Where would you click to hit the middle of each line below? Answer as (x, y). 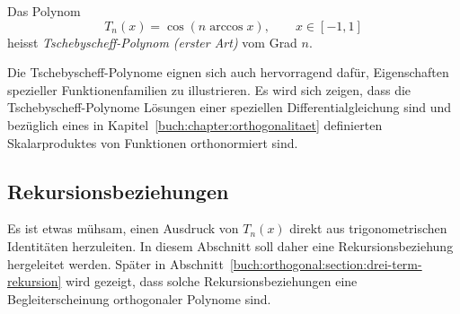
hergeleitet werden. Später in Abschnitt (115, 263)
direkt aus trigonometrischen (368, 228)
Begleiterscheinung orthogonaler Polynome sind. (139, 298)
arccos (226, 26)
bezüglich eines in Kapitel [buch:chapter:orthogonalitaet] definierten (195, 124)
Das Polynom (44, 11)
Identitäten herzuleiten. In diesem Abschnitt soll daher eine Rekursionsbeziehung (230, 245)
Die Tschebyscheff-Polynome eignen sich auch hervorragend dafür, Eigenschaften (228, 72)
